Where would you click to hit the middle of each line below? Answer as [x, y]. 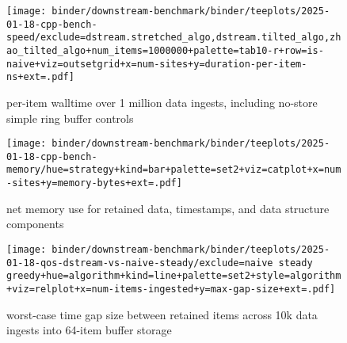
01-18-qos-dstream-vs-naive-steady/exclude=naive [140, 263]
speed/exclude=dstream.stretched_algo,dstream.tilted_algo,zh [174, 38]
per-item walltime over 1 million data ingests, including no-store [162, 102]
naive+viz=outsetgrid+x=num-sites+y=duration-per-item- [157, 64]
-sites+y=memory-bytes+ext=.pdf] [94, 183]
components [35, 224]
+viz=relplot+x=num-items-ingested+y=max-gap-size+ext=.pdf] [171, 289]
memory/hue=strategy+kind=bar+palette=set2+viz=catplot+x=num [174, 170]
